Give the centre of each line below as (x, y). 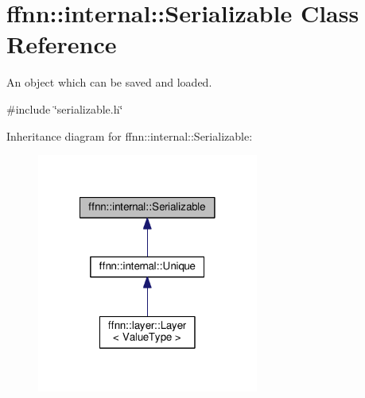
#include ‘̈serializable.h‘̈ (65, 108)
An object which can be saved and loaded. (109, 82)
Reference (62, 44)
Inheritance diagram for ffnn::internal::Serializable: (130, 135)
